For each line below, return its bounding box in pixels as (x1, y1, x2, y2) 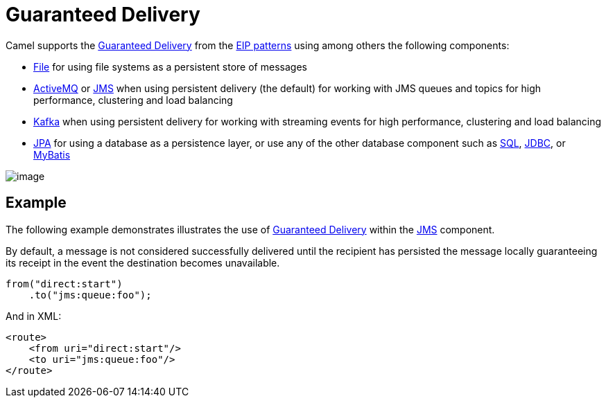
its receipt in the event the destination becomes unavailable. (6, 256, 280, 269)
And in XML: (6, 310, 62, 322)
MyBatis (33, 148, 71, 161)
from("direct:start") (6, 278, 123, 289)
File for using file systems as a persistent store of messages (33, 60, 307, 73)
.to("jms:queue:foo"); (28, 289, 152, 301)
